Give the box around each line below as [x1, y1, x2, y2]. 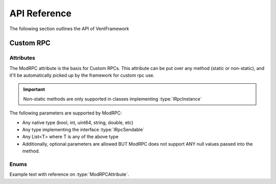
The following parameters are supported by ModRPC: [9, 110, 122, 116]
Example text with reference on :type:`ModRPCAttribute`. [9, 171, 129, 177]
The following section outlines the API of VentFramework [9, 26, 129, 32]
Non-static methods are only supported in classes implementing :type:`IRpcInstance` [23, 96, 202, 102]
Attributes [9, 54, 35, 61]
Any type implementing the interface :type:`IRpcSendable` [22, 127, 145, 133]
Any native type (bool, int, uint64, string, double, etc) [22, 119, 133, 125]
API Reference [9, 8, 72, 19]
